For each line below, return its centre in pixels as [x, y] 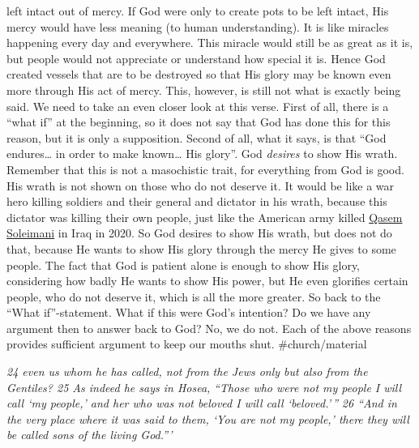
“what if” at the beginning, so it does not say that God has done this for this [199, 122]
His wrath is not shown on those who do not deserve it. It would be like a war [201, 185]
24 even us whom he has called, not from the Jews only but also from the [187, 371]
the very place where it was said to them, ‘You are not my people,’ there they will [208, 418]
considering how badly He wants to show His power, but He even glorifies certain [207, 281]
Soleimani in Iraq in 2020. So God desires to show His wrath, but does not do [199, 233]
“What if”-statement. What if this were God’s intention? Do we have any [189, 312]
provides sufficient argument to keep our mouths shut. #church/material [187, 344]
